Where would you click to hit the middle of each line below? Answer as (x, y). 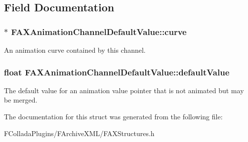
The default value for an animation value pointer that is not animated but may (124, 90)
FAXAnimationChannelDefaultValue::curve (99, 31)
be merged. (21, 100)
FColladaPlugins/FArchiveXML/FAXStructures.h (79, 133)
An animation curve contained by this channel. (75, 50)
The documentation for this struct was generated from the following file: (113, 116)
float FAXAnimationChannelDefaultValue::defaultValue (117, 72)
